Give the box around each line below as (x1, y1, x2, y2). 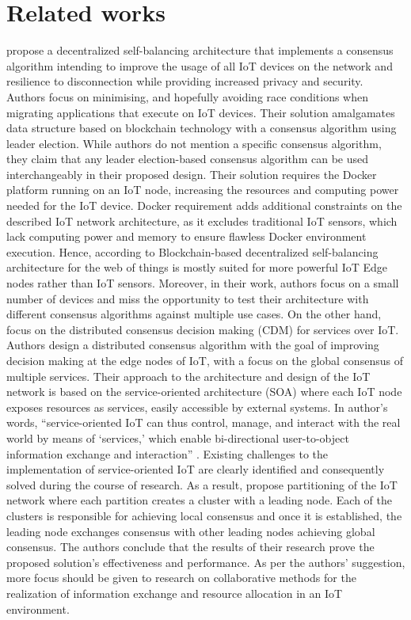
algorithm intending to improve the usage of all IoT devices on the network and (6, 57, 393, 74)
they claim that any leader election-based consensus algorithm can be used (6, 150, 368, 167)
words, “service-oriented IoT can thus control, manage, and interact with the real (6, 414, 401, 431)
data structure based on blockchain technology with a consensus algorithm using (6, 120, 397, 136)
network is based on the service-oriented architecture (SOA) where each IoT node (6, 383, 402, 400)
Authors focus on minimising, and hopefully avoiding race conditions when (6, 88, 369, 105)
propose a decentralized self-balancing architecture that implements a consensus (6, 42, 394, 59)
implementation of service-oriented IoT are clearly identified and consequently (6, 461, 385, 477)
